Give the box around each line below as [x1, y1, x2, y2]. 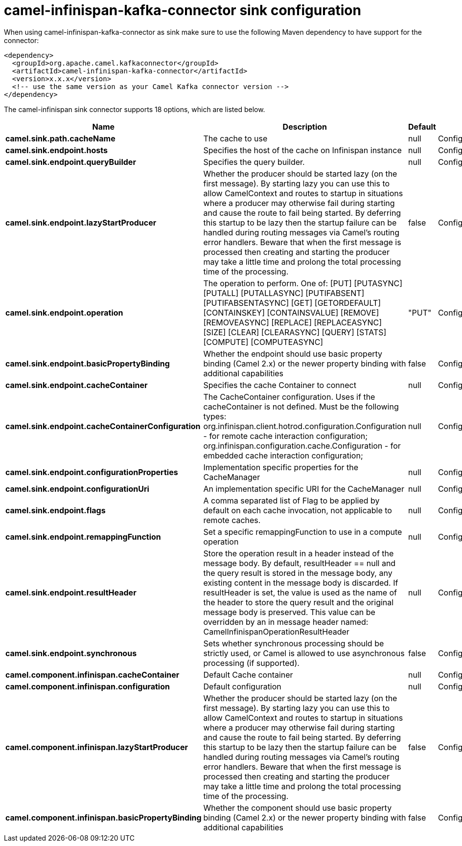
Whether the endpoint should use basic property [203, 348, 383, 359]
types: [203, 411, 227, 421]
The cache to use [203, 133, 268, 143]
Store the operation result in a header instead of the [203, 548, 394, 558]
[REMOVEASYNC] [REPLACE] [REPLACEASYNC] [203, 317, 382, 327]
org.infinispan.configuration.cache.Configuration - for [203, 440, 401, 451]
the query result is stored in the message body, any [203, 568, 393, 578]
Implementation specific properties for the [203, 462, 359, 472]
